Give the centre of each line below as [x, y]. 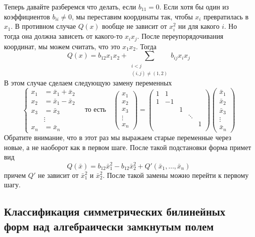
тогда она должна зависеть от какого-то [63, 36]
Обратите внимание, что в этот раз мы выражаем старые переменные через [118, 137]
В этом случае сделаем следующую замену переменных [88, 83]
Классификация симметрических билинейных [115, 211]
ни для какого [199, 26]
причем [15, 175]
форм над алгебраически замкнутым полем [109, 226]
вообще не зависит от [135, 26]
